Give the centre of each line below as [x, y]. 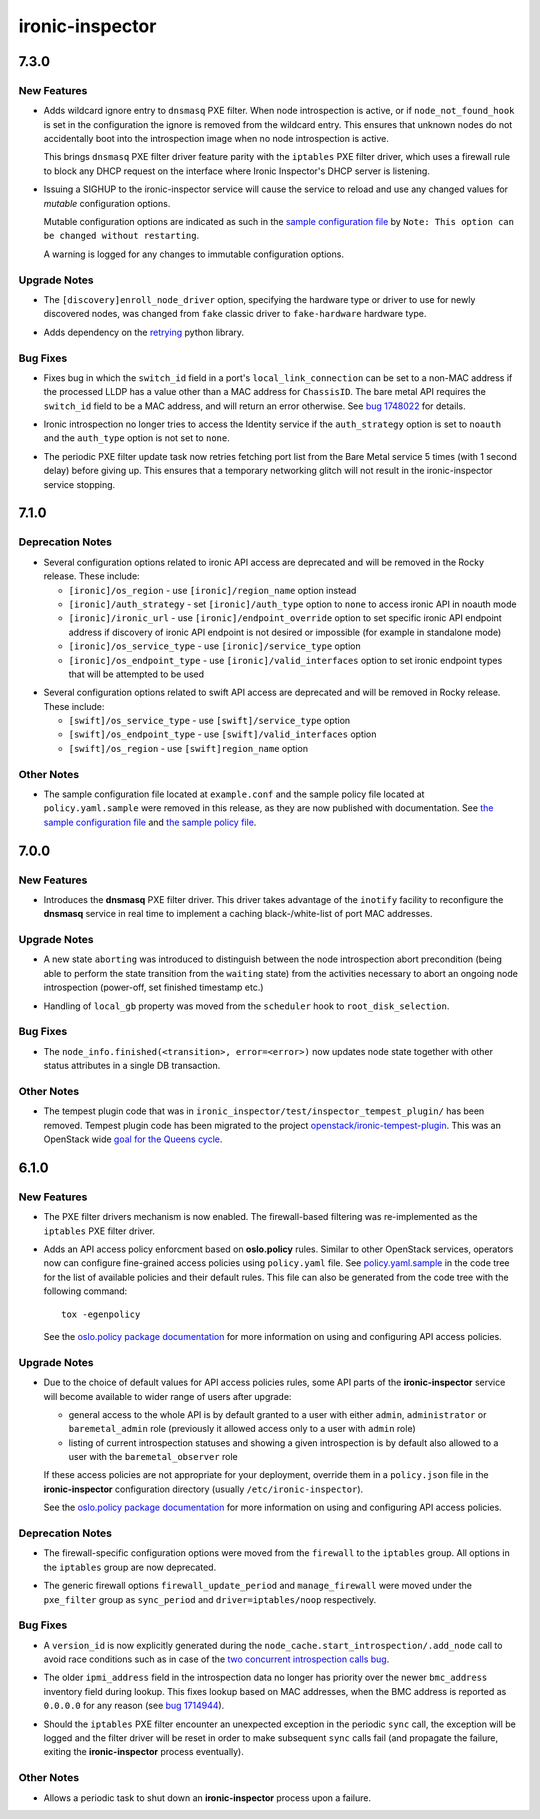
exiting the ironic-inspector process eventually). [144, 1752]
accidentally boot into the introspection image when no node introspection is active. [216, 139]
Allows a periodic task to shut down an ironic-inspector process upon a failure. [207, 1797]
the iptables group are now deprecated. [130, 1567]
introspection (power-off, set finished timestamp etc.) [153, 987]
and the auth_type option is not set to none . [136, 438]
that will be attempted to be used [136, 674]
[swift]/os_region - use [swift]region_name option [188, 748]
